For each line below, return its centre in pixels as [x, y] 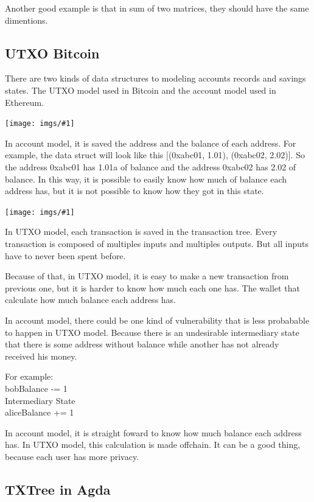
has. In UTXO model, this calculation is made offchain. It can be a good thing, [153, 444]
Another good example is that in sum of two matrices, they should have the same [157, 8]
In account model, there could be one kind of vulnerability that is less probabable [157, 320]
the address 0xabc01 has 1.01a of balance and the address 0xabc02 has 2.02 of [151, 167]
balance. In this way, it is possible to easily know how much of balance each [146, 179]
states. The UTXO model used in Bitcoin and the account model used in [141, 90]
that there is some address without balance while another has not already [142, 344]
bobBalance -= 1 [36, 388]
